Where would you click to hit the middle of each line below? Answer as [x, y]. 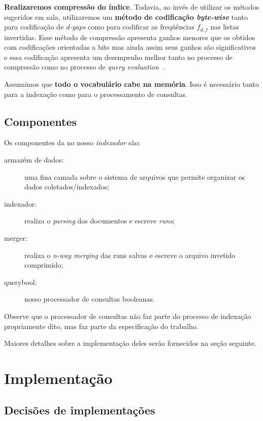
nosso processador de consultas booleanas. [90, 299]
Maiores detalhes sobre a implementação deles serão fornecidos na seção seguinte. [130, 343]
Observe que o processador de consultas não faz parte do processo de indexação [128, 316]
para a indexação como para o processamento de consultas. [96, 94]
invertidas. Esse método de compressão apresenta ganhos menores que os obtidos [130, 37]
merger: [16, 237]
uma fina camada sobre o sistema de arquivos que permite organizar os [135, 176]
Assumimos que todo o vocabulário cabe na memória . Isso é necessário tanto [131, 84]
